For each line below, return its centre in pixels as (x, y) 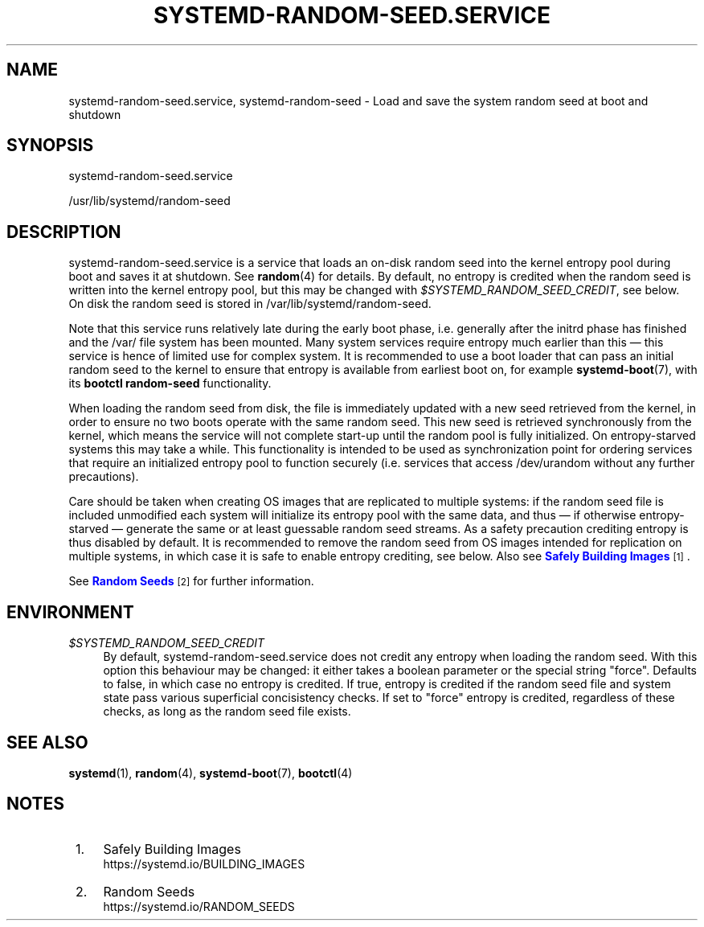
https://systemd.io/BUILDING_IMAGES (204, 863)
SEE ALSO (47, 742)
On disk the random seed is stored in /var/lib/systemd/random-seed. (250, 304)
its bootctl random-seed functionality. (170, 384)
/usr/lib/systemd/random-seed (149, 201)
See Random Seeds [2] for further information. (191, 581)
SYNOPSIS (50, 146)
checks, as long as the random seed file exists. (227, 712)
